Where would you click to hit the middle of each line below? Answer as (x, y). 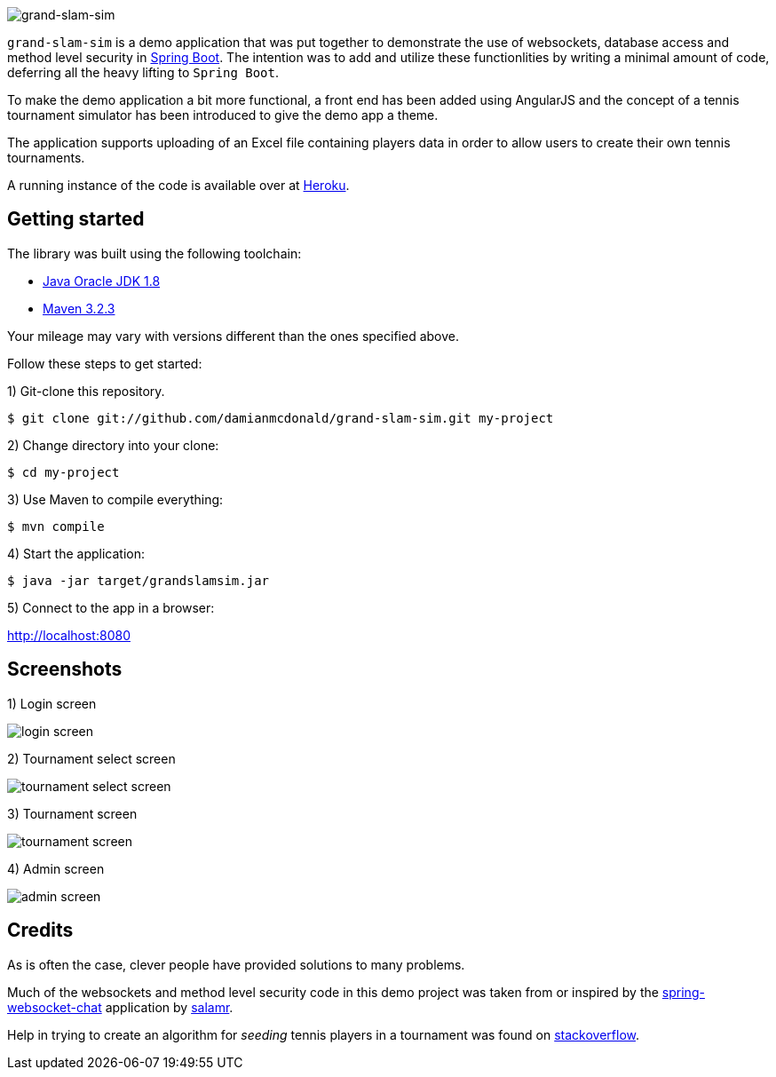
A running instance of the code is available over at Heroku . (178, 185)
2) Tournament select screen (91, 758)
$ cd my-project (63, 472)
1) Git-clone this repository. (86, 391)
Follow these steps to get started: (105, 363)
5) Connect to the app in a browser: (111, 607)
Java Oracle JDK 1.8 (102, 281)
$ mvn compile (56, 526)
